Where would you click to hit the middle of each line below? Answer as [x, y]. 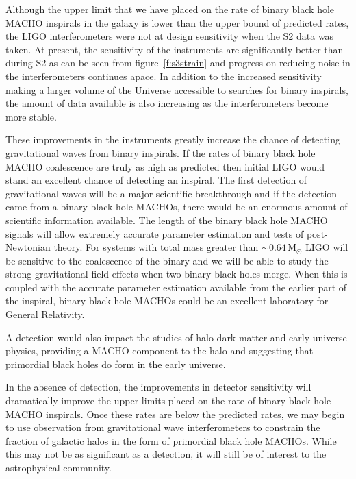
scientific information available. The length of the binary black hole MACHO [167, 220]
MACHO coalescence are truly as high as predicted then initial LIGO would [165, 166]
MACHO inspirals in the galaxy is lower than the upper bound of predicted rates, [177, 22]
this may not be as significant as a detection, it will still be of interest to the [166, 454]
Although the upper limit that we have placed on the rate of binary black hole [170, 9]
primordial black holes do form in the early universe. [116, 364]
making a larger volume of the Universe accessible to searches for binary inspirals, [177, 89]
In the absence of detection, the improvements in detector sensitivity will [158, 387]
